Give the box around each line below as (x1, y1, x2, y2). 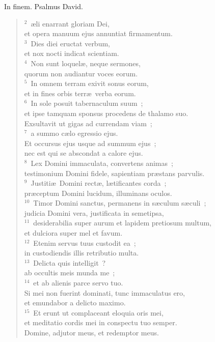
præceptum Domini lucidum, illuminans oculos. (24, 187, 172, 198)
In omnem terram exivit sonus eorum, (31, 78, 149, 89)
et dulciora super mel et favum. (24, 227, 123, 238)
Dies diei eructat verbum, (31, 38, 110, 48)
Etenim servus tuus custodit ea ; (33, 237, 136, 248)
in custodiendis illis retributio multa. (24, 247, 139, 258)
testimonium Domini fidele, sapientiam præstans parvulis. (24, 167, 205, 178)
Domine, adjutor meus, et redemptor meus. (24, 327, 159, 337)
